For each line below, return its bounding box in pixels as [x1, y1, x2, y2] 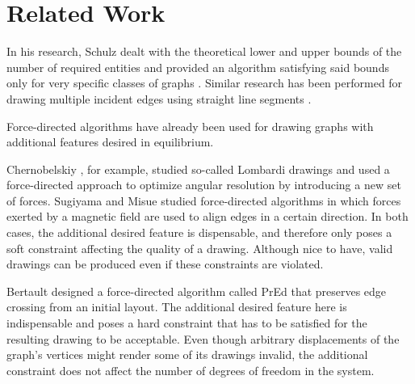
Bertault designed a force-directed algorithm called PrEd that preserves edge [6, 282, 387, 299]
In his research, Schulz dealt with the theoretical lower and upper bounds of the [6, 43, 402, 60]
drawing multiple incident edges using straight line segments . [6, 90, 312, 107]
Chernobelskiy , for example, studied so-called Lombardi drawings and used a [6, 160, 390, 177]
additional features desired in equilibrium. [6, 133, 214, 150]
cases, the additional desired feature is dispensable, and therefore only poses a [6, 224, 392, 241]
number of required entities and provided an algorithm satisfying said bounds [6, 58, 389, 75]
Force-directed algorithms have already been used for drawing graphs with [6, 117, 374, 134]
